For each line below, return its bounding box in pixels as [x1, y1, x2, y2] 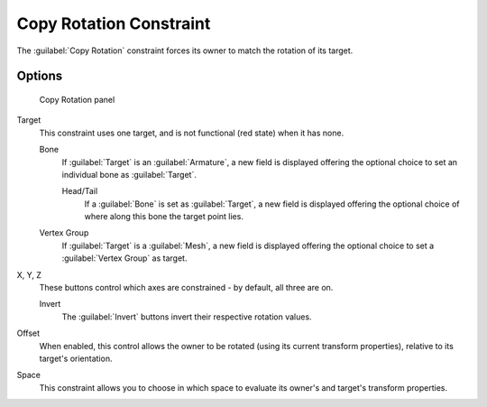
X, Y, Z [16, 269, 42, 280]
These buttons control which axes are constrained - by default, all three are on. [39, 282, 334, 293]
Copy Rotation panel [39, 94, 115, 105]
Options [16, 69, 63, 84]
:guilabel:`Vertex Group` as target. [61, 253, 188, 264]
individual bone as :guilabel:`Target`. [61, 169, 198, 180]
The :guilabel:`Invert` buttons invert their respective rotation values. [61, 311, 312, 322]
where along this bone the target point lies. [84, 211, 243, 222]
